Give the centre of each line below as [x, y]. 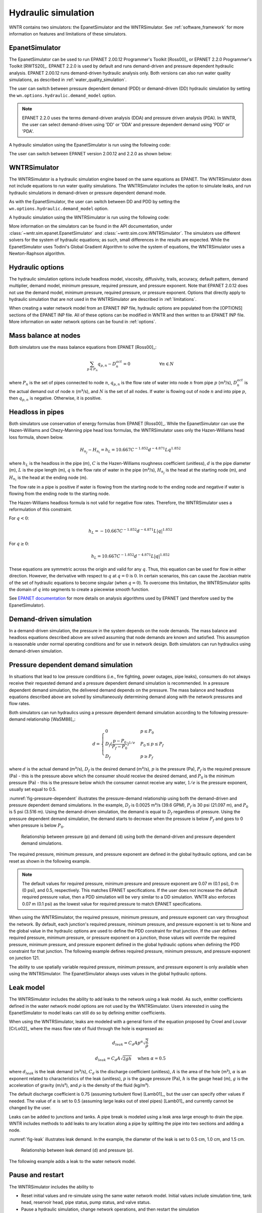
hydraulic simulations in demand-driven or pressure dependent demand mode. [88, 193]
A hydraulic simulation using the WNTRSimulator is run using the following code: [89, 217]
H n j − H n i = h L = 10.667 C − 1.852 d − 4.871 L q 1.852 [131, 451]
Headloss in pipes [37, 412]
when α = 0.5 [152, 1058]
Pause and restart [36, 1175]
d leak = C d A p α [128, 1043]
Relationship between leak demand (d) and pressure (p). [77, 1150]
